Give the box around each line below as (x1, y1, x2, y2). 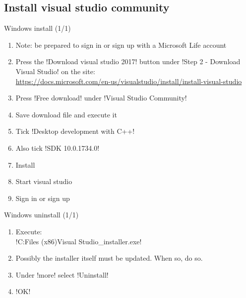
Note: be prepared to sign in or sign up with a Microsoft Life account (15, 39, 227, 50)
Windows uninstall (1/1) (4, 209, 79, 220)
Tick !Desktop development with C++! (15, 126, 135, 136)
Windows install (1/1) (4, 23, 71, 33)
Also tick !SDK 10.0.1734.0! (15, 142, 100, 153)
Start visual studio (15, 176, 72, 187)
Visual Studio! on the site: (15, 66, 95, 76)
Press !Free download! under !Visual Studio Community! (15, 93, 187, 103)
